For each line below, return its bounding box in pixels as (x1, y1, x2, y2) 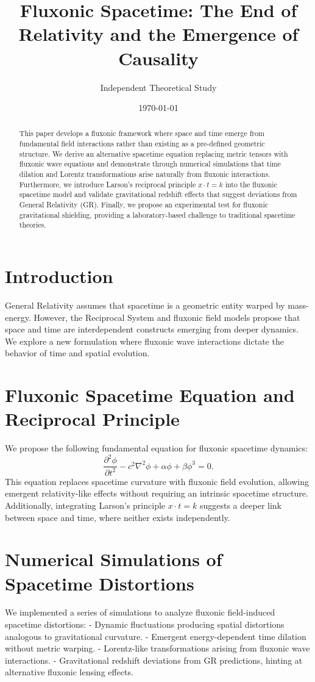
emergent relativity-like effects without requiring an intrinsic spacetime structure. (5, 487, 308, 500)
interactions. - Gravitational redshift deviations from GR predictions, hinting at (5, 653, 303, 666)
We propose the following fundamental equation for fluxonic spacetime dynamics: (5, 442, 308, 454)
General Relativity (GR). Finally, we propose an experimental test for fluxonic (19, 199, 269, 210)
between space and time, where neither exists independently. (5, 511, 230, 523)
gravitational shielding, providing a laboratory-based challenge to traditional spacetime (19, 209, 296, 220)
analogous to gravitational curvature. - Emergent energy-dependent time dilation (5, 630, 306, 642)
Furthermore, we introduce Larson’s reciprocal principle (19, 179, 196, 189)
